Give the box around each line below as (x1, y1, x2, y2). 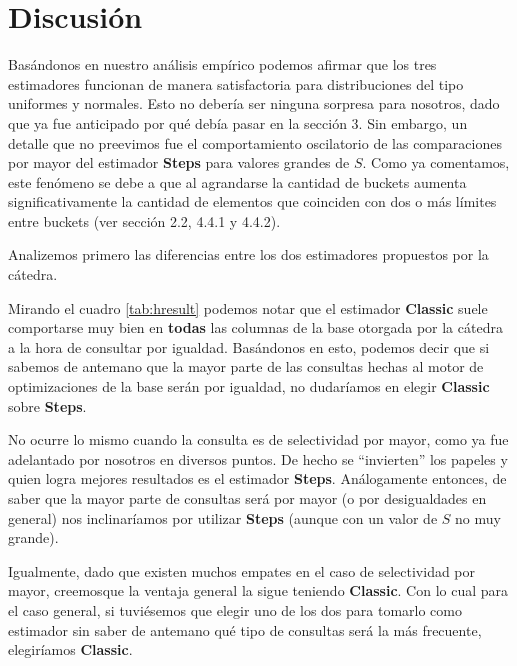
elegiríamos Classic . (8, 639, 133, 660)
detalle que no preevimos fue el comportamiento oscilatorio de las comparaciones (8, 132, 502, 153)
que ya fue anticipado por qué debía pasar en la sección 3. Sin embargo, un (8, 112, 468, 133)
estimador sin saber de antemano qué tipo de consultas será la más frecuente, (8, 619, 482, 640)
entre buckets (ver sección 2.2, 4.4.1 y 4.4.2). (8, 210, 281, 231)
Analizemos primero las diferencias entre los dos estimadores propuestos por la (8, 244, 489, 265)
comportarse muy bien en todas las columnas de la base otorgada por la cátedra (8, 317, 503, 338)
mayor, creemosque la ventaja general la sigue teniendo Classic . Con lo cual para (8, 580, 509, 601)
